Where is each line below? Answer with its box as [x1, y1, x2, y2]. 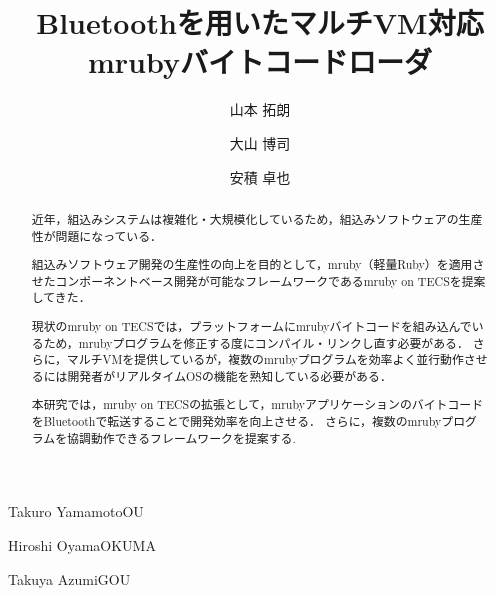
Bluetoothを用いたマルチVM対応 [36, 2, 484, 43]
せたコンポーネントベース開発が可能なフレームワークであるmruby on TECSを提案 [31, 272, 486, 289]
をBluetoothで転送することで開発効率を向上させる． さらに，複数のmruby [31, 413, 442, 430]
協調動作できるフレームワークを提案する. [67, 429, 296, 446]
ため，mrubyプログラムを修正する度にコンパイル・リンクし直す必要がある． [43, 334, 469, 351]
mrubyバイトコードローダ [88, 41, 432, 82]
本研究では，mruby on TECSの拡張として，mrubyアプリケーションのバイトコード [31, 396, 484, 413]
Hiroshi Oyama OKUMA [8, 535, 156, 556]
